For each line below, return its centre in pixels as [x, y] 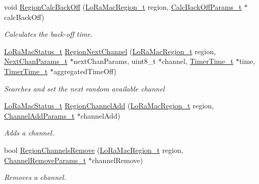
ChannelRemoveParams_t [45, 160]
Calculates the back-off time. [49, 34]
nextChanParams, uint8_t [114, 61]
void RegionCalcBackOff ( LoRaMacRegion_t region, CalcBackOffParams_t [123, 7]
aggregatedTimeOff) [85, 71]
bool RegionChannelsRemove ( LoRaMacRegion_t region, [94, 149]
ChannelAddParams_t [39, 115]
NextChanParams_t [36, 61]
